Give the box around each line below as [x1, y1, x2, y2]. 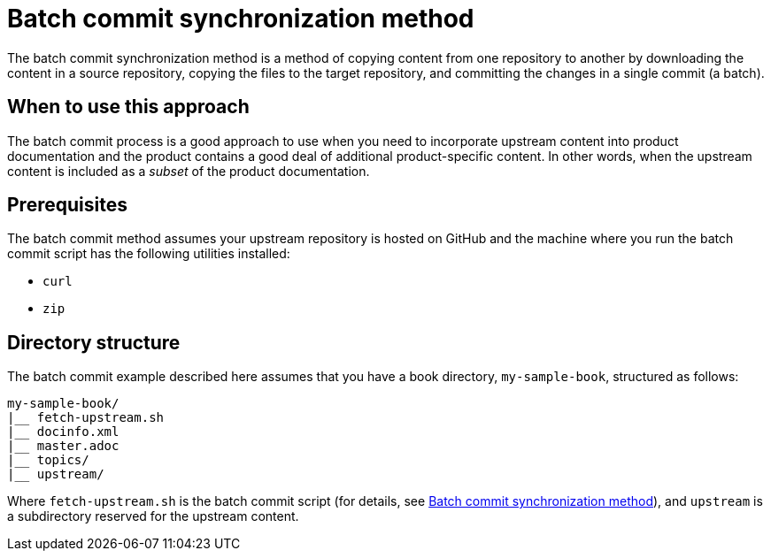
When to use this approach [7, 96, 250, 118]
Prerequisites [7, 194, 127, 217]
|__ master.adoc [7, 439, 120, 454]
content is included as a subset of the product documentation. [7, 163, 370, 179]
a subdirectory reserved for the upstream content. [7, 508, 299, 524]
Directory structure [7, 331, 181, 354]
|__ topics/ [7, 453, 89, 468]
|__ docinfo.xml [7, 424, 120, 440]
